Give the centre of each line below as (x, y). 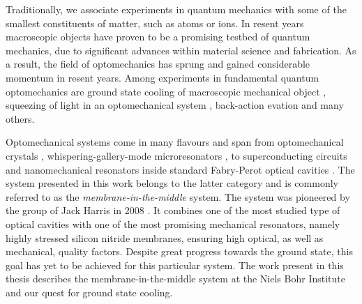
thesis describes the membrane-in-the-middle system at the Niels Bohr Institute (175, 279)
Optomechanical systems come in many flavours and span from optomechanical (175, 142)
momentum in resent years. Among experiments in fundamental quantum (163, 77)
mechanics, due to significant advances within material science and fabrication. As (181, 50)
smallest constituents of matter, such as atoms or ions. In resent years (155, 23)
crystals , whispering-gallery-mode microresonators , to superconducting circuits (176, 155)
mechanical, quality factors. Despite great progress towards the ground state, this (179, 251)
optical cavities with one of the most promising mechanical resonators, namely (173, 223)
